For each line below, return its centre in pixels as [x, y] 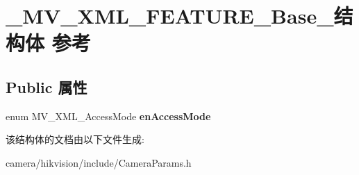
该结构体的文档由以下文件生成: [75, 139]
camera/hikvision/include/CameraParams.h [99, 162]
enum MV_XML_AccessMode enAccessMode [108, 116]
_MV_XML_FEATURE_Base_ [170, 16]
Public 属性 [47, 86]
